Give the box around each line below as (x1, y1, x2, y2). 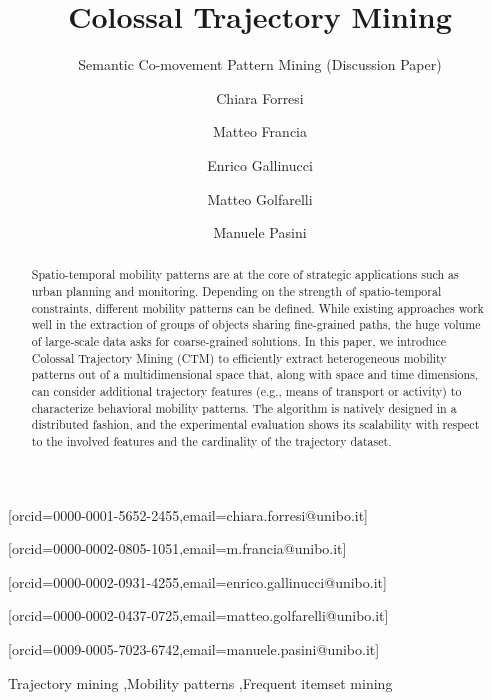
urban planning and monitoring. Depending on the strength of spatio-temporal (31, 283, 442, 300)
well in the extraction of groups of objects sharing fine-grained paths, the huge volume (31, 316, 481, 333)
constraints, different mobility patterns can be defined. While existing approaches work (31, 299, 484, 316)
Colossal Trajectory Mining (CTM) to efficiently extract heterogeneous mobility (31, 349, 447, 366)
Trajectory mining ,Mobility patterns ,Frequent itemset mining (8, 672, 393, 693)
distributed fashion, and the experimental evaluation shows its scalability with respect (31, 416, 480, 433)
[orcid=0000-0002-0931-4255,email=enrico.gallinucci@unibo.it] (8, 571, 387, 592)
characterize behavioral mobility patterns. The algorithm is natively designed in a (31, 399, 457, 416)
